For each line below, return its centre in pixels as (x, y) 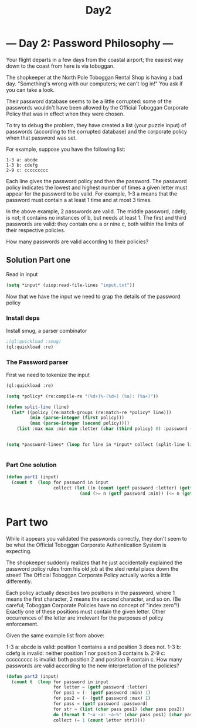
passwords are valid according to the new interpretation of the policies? (93, 666)
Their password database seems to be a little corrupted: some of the (89, 101)
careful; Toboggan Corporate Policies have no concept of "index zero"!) (93, 605)
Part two (27, 522)
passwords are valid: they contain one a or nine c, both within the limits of (95, 224)
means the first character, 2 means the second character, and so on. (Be (94, 599)
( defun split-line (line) (38, 407)
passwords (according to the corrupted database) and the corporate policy (97, 131)
